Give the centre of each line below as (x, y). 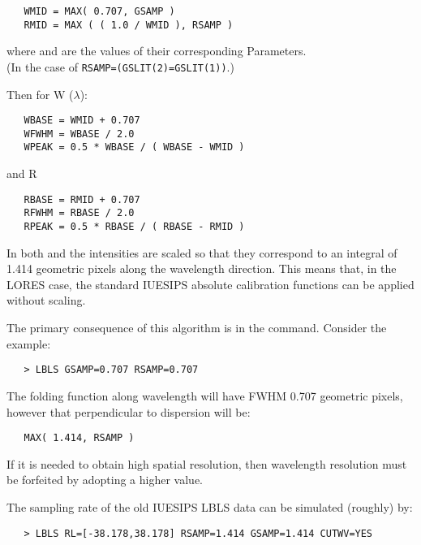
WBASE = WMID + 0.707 (82, 121)
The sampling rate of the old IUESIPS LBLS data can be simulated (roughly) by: (210, 506)
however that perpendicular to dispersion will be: (129, 411)
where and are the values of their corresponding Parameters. (157, 51)
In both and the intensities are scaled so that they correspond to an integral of (202, 252)
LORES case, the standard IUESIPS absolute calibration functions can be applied (210, 284)
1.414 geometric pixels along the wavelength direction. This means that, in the (202, 268)
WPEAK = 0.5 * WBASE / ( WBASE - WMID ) (134, 147)
